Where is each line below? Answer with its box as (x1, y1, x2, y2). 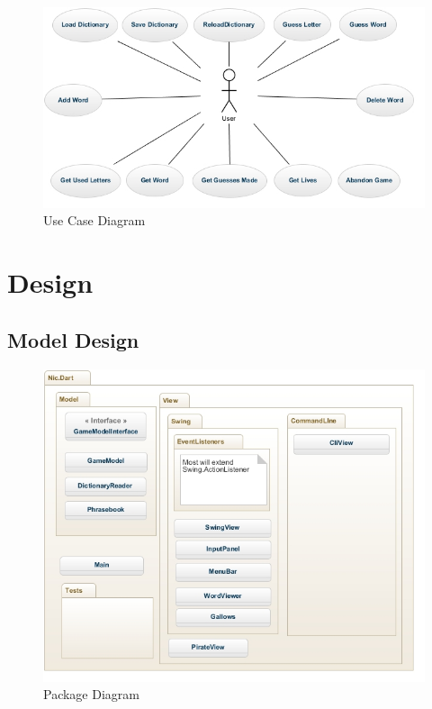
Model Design (7, 325, 139, 353)
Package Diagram (43, 685, 139, 704)
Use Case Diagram (43, 211, 146, 230)
